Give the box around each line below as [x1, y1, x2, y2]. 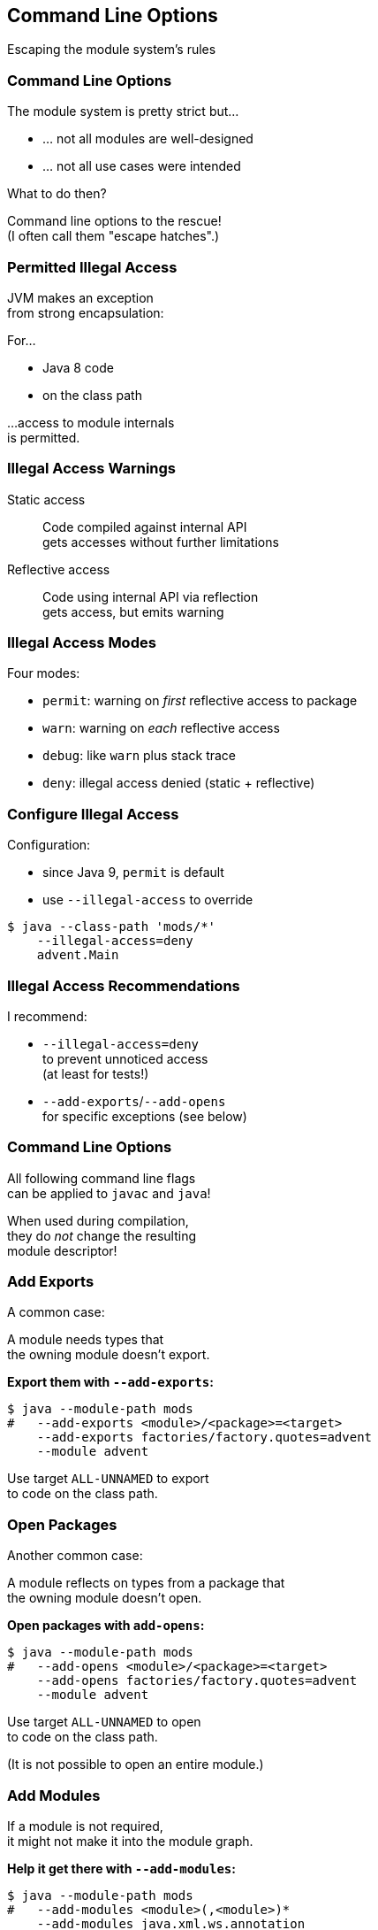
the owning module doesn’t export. [7, 1347, 210, 1363]
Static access [7, 491, 86, 507]
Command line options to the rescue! [7, 213, 222, 229]
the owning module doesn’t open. [7, 1590, 202, 1606]
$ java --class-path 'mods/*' [7, 919, 216, 934]
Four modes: [7, 665, 80, 681]
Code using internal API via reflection [42, 588, 259, 604]
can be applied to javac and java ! [7, 1185, 211, 1201]
